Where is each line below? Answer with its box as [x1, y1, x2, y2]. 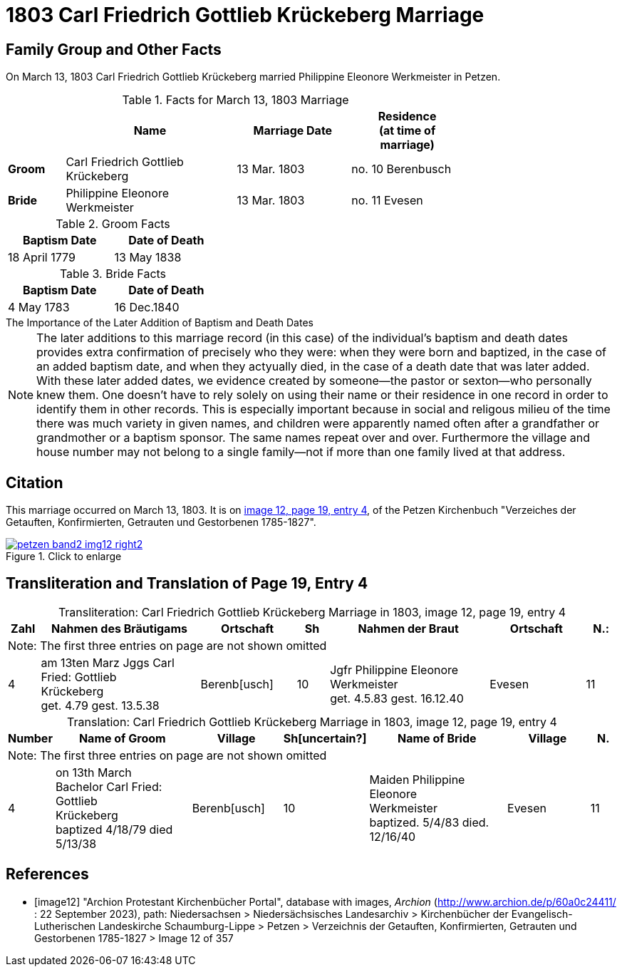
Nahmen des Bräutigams [51, 621, 187, 636]
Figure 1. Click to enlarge [6, 550, 122, 563]
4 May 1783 [8, 300, 70, 315]
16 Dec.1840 [114, 300, 180, 315]
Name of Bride [398, 730, 477, 745]
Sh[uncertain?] [283, 730, 367, 745]
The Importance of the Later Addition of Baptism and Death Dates [6, 316, 313, 329]
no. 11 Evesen [351, 193, 423, 208]
